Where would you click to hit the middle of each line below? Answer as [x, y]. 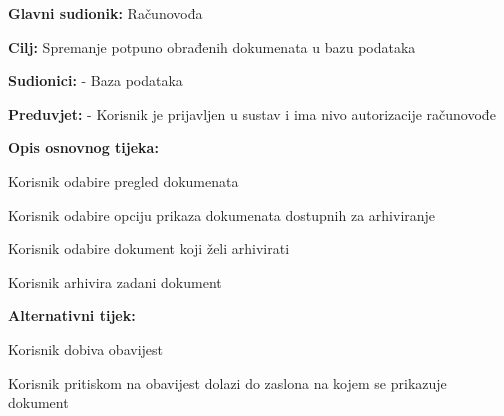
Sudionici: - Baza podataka [95, 80]
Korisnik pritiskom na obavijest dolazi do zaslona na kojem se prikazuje [227, 382]
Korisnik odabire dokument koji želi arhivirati [149, 248]
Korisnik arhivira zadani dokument [115, 281]
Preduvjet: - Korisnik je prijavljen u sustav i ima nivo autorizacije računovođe [252, 113]
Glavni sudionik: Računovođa [105, 13]
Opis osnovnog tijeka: [83, 147]
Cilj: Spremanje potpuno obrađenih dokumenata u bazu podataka [212, 46]
